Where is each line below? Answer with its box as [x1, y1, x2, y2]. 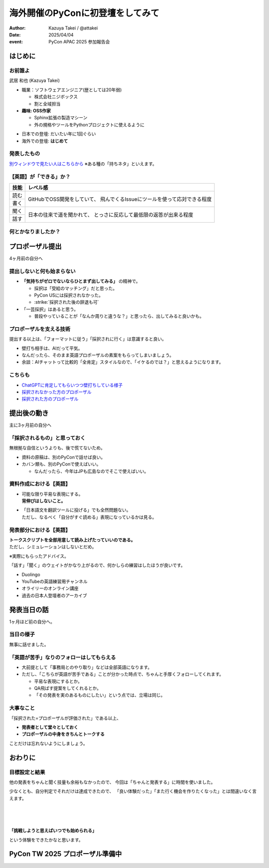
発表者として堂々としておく [21, 724, 78, 730]
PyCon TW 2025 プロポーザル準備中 [9, 850, 122, 859]
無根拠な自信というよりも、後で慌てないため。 [9, 445, 106, 451]
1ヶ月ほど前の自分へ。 [9, 618, 55, 624]
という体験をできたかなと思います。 [9, 837, 83, 843]
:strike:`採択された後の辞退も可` [34, 299, 99, 305]
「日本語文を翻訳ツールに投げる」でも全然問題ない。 [21, 507, 131, 513]
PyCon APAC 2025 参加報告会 [48, 39, 110, 45]
